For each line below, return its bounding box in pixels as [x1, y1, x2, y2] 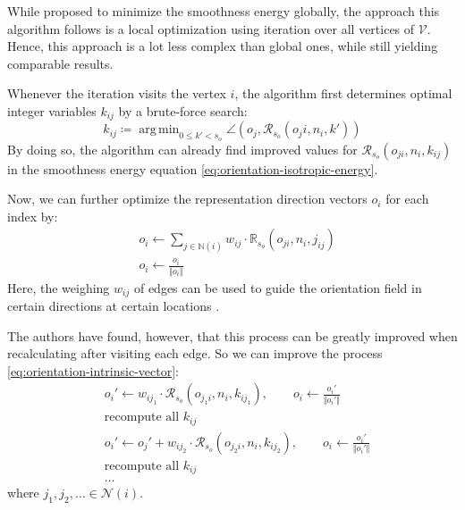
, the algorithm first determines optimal [234, 84, 452, 103]
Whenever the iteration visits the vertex [7, 84, 226, 103]
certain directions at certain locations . [7, 297, 220, 315]
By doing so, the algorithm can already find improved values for [7, 139, 358, 158]
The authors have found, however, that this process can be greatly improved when [7, 326, 458, 345]
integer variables [7, 101, 97, 120]
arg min [139, 123, 180, 137]
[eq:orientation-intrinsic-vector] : [7, 361, 179, 380]
